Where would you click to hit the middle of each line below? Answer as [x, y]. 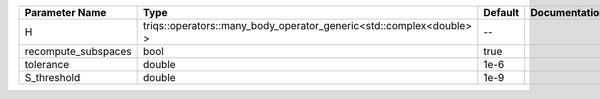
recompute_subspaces [78, 51]
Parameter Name [65, 12]
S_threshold [52, 77]
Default [501, 12]
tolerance [47, 64]
